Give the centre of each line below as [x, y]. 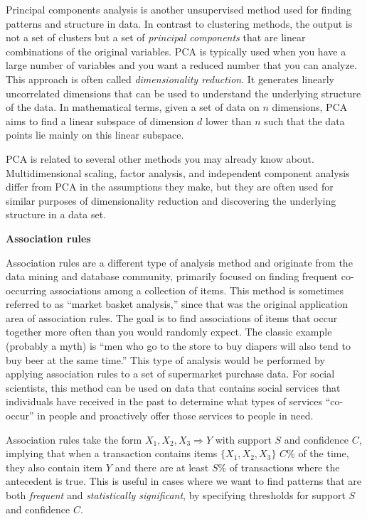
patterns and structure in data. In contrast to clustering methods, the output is [179, 23]
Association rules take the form [74, 439]
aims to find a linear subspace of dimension [100, 121]
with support [243, 439]
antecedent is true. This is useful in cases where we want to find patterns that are [183, 481]
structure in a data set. [56, 214]
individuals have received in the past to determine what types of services [164, 401]
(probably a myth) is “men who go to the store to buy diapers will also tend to [178, 346]
